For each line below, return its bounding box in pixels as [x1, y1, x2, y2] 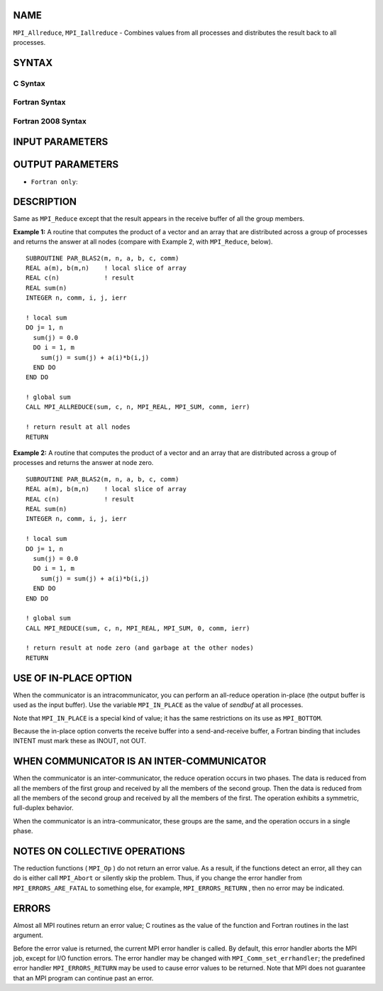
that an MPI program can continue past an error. [13, 973, 154, 982]
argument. [13, 931, 44, 940]
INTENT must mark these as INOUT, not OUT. [13, 737, 147, 745]
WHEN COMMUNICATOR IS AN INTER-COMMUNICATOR [13, 755, 267, 767]
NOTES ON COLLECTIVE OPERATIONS [13, 845, 186, 857]
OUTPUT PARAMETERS [13, 158, 119, 170]
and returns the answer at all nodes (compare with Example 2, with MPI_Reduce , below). [13, 238, 273, 246]
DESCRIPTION [13, 196, 77, 208]
